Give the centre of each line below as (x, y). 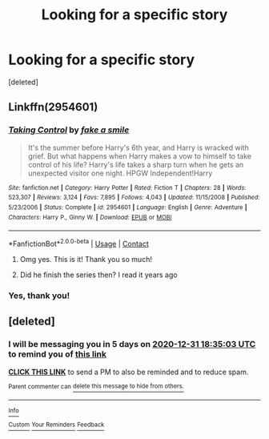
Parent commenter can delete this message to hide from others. (96, 386)
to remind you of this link (57, 354)
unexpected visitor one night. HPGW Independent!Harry (120, 173)
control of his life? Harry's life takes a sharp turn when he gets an (136, 164)
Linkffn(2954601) (53, 107)
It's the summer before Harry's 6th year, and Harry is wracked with (139, 147)
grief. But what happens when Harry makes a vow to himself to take (140, 156)
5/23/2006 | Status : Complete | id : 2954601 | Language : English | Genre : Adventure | (128, 207)
